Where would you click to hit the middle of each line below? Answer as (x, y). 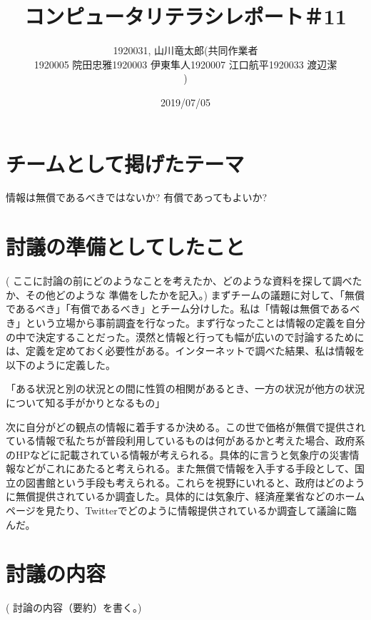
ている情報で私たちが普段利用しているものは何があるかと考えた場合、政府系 (185, 441)
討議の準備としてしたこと (126, 247)
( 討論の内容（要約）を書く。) (74, 608)
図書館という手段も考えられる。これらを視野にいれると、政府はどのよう (195, 482)
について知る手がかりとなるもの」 (86, 402)
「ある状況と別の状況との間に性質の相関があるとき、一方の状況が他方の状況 (185, 388)
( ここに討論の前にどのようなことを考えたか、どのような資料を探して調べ (179, 281)
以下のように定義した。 (61, 364)
